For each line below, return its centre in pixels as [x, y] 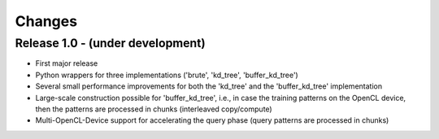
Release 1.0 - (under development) [111, 43]
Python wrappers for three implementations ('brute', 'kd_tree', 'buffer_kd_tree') [167, 75]
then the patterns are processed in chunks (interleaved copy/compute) [154, 109]
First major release [67, 63]
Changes [46, 21]
